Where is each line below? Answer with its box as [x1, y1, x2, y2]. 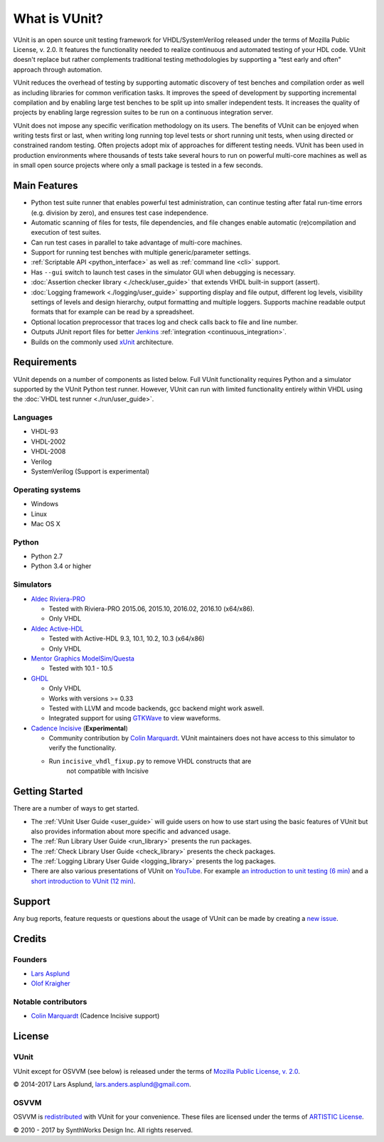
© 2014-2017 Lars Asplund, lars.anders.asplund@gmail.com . [13, 1080, 191, 1089]
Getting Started [13, 786, 83, 798]
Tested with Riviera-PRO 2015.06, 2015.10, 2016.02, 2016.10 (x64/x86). [48, 604, 255, 613]
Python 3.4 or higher [31, 562, 92, 570]
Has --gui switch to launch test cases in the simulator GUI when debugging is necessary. [31, 267, 296, 277]
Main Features [13, 180, 78, 192]
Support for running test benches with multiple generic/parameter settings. [31, 248, 251, 257]
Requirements [13, 356, 78, 368]
